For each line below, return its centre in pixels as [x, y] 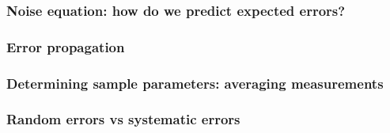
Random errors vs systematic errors [123, 119]
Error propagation [66, 46]
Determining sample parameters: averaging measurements [195, 83]
